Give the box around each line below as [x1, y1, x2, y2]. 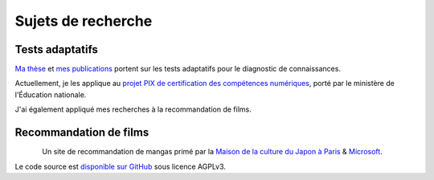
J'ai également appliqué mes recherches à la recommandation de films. [14, 104, 252, 114]
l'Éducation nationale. [14, 89, 87, 100]
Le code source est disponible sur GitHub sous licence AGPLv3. [14, 162, 227, 171]
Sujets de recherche [14, 12, 153, 30]
